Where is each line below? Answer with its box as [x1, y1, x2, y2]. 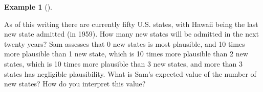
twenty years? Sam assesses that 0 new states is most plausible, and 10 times [4, 38, 245, 49]
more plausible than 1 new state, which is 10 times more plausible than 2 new [4, 48, 248, 59]
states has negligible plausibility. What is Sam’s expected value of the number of [4, 68, 256, 79]
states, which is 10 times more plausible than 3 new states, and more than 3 [4, 58, 243, 69]
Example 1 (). [4, 2, 52, 12]
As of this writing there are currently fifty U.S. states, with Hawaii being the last [4, 18, 258, 29]
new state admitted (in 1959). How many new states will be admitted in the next [4, 28, 259, 39]
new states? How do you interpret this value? [4, 78, 146, 89]
